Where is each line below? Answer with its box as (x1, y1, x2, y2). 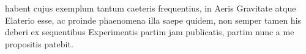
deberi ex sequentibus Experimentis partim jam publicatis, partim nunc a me (5, 25, 294, 38)
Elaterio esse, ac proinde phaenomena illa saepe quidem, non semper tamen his (5, 13, 302, 26)
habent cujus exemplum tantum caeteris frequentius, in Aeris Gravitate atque (5, 2, 296, 14)
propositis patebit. (5, 37, 73, 50)
